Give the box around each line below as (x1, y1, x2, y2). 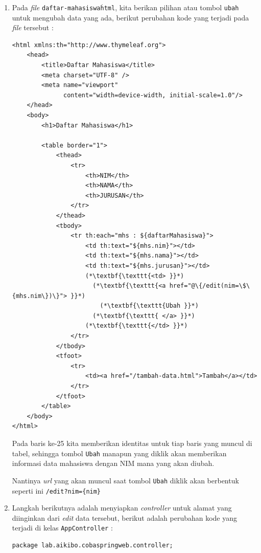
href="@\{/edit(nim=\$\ (169, 282, 250, 290)
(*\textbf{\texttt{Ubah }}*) (100, 302, 199, 310)
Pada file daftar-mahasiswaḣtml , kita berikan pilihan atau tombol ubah (12, 2, 239, 12)
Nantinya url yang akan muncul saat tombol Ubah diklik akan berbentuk (12, 475, 239, 485)
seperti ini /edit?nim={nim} (12, 485, 101, 496)
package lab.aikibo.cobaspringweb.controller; (12, 542, 173, 549)
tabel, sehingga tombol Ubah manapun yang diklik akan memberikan (12, 448, 227, 458)
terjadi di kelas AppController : (12, 522, 113, 533)
